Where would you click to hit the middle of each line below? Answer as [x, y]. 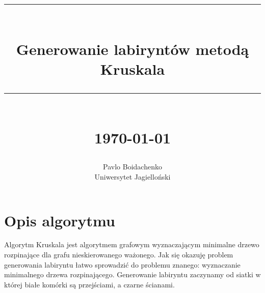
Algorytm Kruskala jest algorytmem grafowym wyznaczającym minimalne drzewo [132, 244]
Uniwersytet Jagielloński [132, 176]
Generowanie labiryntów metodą [132, 49]
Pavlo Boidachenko [132, 167]
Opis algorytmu [60, 220]
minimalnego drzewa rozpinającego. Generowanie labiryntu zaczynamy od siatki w [132, 274]
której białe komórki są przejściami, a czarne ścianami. [89, 284]
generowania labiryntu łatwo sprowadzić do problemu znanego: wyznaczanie [122, 264]
